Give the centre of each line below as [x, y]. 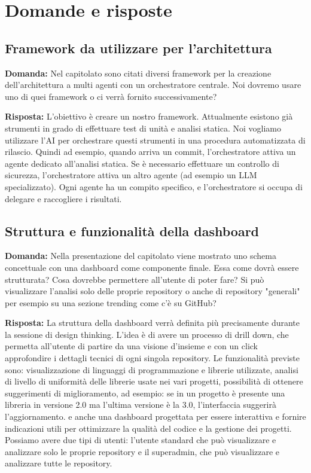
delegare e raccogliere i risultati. [63, 198]
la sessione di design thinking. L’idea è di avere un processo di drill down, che [147, 334]
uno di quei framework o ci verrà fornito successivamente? [111, 96]
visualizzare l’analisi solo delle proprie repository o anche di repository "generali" [153, 291]
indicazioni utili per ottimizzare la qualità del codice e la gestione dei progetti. [148, 428]
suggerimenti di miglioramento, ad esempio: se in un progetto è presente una [145, 393]
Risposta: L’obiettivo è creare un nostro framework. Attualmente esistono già [149, 116]
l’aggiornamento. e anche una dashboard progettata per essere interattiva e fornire [155, 416]
